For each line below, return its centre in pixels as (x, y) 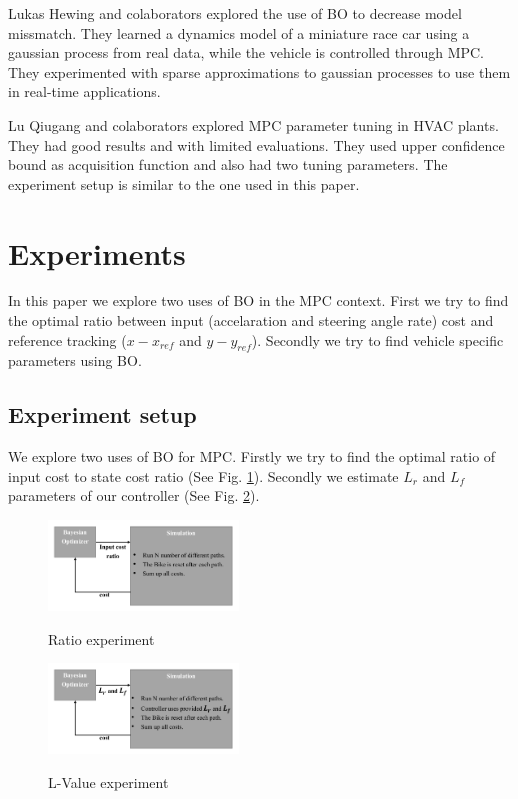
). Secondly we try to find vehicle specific (377, 339)
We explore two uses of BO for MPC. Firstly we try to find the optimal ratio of (252, 456)
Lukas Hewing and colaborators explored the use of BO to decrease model (235, 13)
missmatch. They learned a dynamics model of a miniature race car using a (239, 32)
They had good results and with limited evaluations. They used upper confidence (256, 144)
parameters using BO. (75, 360)
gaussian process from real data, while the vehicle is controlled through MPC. (246, 52)
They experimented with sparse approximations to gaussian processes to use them (259, 71)
